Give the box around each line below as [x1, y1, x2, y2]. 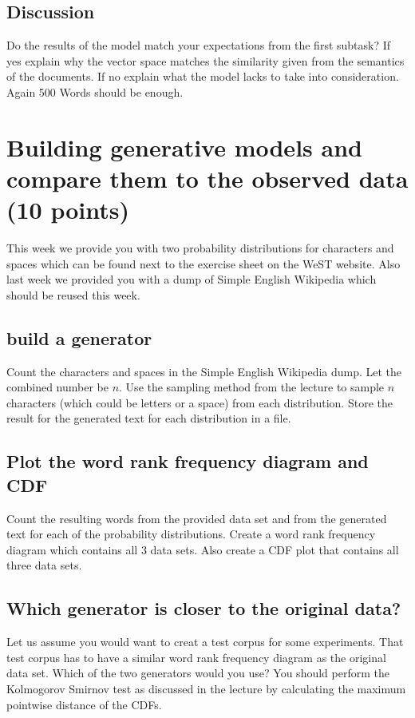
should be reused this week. [6, 286, 140, 303]
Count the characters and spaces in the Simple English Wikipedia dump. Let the [6, 363, 402, 379]
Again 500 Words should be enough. [6, 83, 184, 100]
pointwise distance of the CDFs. [6, 696, 162, 712]
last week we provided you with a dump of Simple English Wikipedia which [6, 271, 377, 288]
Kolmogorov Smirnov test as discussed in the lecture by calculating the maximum [6, 680, 406, 696]
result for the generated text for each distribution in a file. [6, 410, 291, 426]
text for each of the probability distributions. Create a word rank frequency [6, 526, 376, 542]
